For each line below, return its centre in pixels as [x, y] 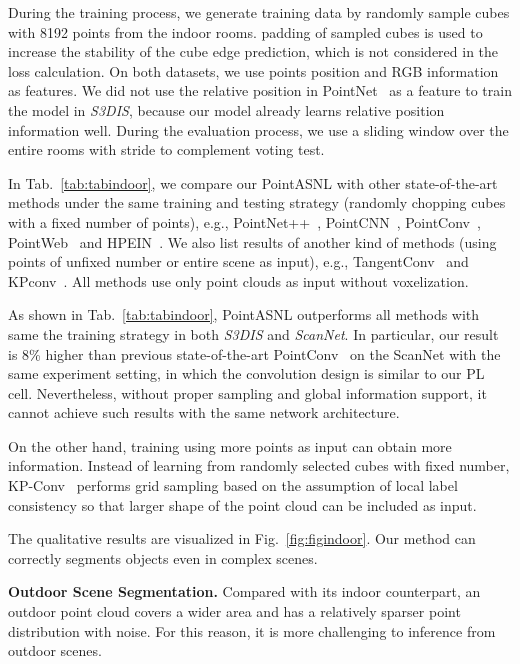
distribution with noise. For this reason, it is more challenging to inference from [252, 630]
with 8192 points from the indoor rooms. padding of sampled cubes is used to [245, 31]
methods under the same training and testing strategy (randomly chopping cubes [257, 202]
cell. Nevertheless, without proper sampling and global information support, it [247, 392]
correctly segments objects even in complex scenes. [163, 557]
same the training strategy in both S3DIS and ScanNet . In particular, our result [253, 333]
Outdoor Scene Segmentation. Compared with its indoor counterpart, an [244, 591]
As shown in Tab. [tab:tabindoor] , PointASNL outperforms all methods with [244, 314]
